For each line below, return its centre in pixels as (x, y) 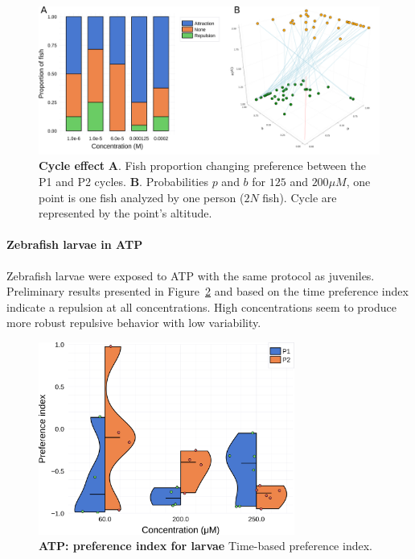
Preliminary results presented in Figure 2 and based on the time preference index (207, 291)
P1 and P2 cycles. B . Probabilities (123, 182)
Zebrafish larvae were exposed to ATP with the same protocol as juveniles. (191, 275)
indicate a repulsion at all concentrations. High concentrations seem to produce (202, 306)
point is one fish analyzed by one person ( (142, 197)
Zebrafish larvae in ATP (75, 244)
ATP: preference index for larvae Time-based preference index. (205, 546)
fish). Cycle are (300, 197)
